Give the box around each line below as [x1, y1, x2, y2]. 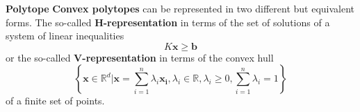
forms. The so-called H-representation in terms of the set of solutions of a [6, 15, 330, 29]
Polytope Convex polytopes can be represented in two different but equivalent [6, 1, 354, 15]
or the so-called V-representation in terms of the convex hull [6, 50, 274, 64]
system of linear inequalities [6, 28, 124, 43]
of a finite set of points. [6, 93, 105, 108]
